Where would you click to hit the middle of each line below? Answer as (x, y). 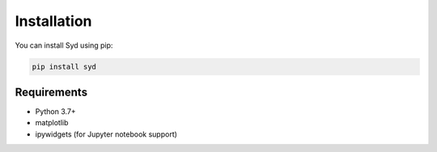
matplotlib (52, 123)
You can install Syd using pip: (64, 45)
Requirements (51, 92)
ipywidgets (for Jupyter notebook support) (106, 134)
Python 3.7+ (55, 112)
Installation (53, 21)
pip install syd (64, 66)
